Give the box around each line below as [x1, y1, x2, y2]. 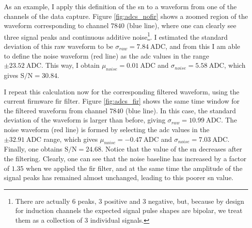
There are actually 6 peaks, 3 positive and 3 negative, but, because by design [15, 196, 244, 206]
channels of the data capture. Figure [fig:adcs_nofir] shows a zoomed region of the [4, 11, 248, 21]
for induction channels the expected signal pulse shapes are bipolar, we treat [15, 205, 243, 215]
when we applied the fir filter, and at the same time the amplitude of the [26, 163, 243, 173]
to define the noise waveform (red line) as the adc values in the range [4, 50, 209, 61]
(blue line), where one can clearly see [126, 20, 236, 30]
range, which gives [43, 134, 98, 144]
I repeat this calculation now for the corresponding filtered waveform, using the [4, 86, 239, 96]
